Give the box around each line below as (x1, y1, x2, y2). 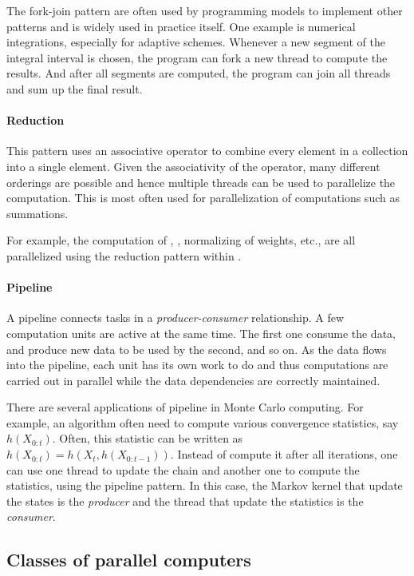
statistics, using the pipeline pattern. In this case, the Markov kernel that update (6, 477, 403, 494)
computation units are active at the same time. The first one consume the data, (6, 324, 396, 341)
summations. (6, 205, 69, 221)
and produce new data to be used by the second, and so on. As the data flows (6, 340, 387, 357)
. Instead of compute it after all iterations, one (170, 446, 398, 463)
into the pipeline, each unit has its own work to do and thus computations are (6, 356, 388, 373)
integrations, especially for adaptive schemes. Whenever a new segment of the (6, 34, 385, 50)
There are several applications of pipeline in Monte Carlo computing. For (6, 399, 364, 415)
